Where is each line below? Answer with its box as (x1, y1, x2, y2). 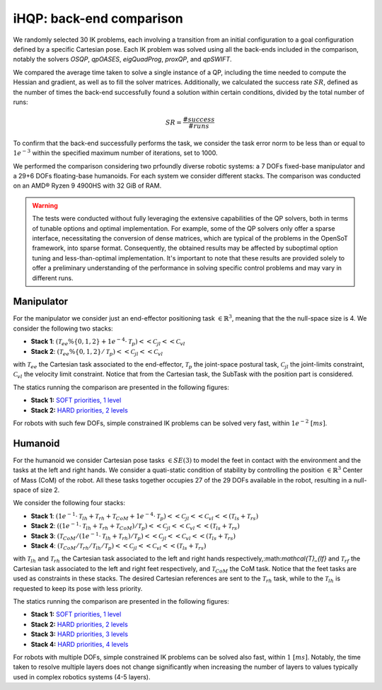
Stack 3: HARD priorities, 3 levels (30, 630, 129, 638)
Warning (32, 201, 58, 209)
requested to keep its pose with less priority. (13, 584, 143, 592)
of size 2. (33, 485, 60, 495)
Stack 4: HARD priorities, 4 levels (30, 640, 129, 648)
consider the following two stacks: (13, 324, 113, 333)
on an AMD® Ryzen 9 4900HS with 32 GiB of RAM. (13, 181, 162, 190)
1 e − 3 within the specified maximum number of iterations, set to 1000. (13, 148, 218, 157)
